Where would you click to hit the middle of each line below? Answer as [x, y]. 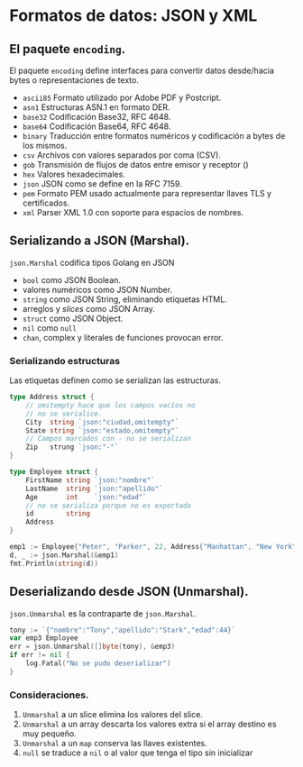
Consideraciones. [49, 695]
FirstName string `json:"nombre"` [90, 480]
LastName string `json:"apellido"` [95, 489]
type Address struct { [52, 397]
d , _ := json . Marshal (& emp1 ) [64, 555]
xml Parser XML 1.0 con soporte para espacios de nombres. [133, 212]
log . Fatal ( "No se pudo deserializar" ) [98, 663]
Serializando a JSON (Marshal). [100, 241]
